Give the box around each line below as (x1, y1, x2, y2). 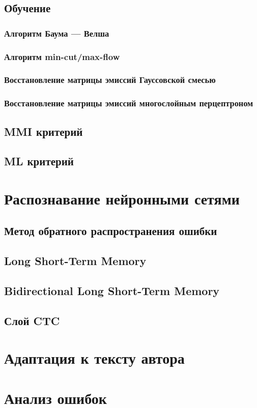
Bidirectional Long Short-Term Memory (4, 283, 220, 299)
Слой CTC (4, 312, 60, 328)
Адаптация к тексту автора (4, 347, 185, 368)
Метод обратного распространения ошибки (4, 223, 217, 239)
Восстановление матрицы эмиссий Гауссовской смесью (4, 73, 216, 86)
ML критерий (4, 153, 74, 169)
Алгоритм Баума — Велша (4, 26, 109, 39)
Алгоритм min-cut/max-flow (4, 50, 120, 63)
